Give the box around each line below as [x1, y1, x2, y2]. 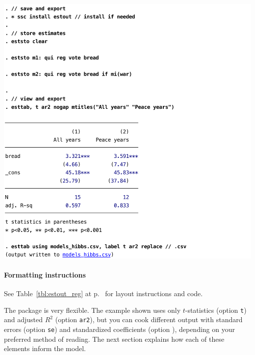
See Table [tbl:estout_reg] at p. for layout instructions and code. [4, 288, 203, 299]
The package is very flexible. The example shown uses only [4, 304, 181, 315]
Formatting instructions [4, 269, 86, 279]
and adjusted [4, 314, 43, 325]
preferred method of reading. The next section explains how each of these [4, 333, 225, 344]
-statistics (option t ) [185, 304, 247, 315]
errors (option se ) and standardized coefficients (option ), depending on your [4, 324, 235, 334]
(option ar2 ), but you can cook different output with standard [55, 314, 243, 325]
